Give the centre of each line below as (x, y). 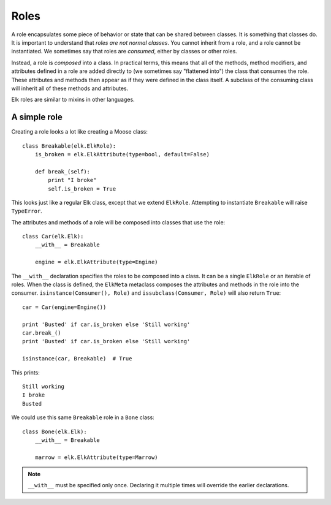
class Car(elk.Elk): (53, 237)
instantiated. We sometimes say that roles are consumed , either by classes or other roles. (124, 51)
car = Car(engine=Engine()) (64, 307)
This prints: (25, 372)
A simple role (37, 117)
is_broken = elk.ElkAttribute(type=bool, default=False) (122, 154)
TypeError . (27, 211)
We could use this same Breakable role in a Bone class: (83, 417)
